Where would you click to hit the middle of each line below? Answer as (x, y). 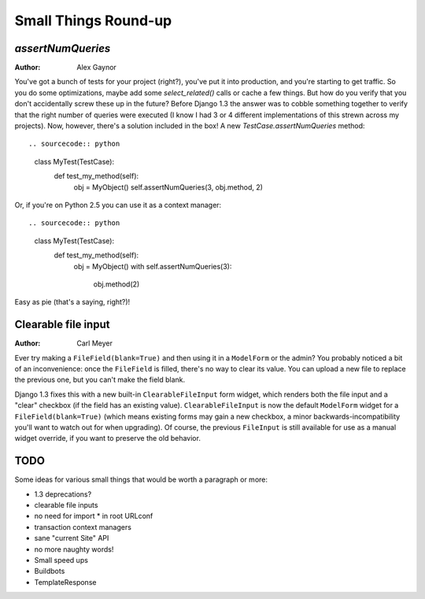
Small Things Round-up (93, 20)
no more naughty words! (74, 549)
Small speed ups (61, 560)
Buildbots (50, 571)
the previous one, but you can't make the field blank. (100, 380)
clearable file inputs (66, 505)
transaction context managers (83, 527)
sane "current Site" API (72, 538)
